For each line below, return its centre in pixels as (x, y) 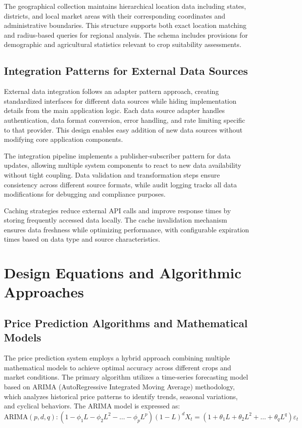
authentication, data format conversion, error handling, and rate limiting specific (125, 120)
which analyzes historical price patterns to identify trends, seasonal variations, (121, 396)
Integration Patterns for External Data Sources (126, 71)
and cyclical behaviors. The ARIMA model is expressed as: (92, 406)
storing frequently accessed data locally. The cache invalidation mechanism (116, 220)
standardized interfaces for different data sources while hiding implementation (120, 101)
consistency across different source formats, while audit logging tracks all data (121, 184)
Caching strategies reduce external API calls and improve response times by (118, 210)
